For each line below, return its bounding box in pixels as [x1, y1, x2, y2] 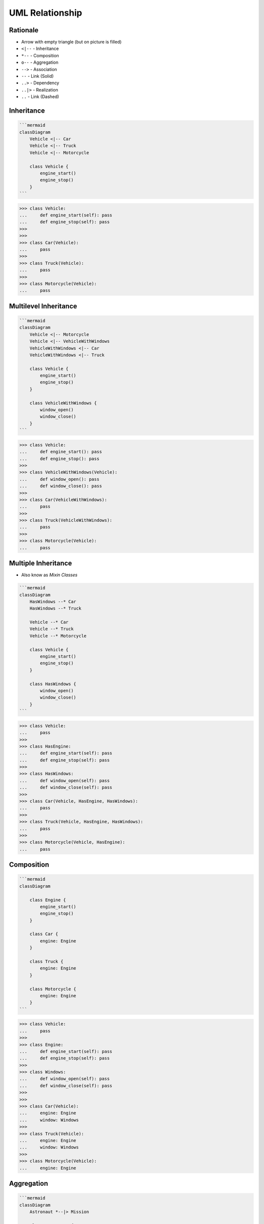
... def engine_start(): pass [19, 449, 102, 455]
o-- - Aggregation [21, 59, 59, 66]
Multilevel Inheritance [9, 302, 78, 310]
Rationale [9, 26, 39, 34]
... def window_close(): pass [19, 483, 102, 489]
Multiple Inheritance [9, 559, 72, 567]
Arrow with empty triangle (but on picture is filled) [21, 39, 122, 45]
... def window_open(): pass [19, 476, 100, 482]
